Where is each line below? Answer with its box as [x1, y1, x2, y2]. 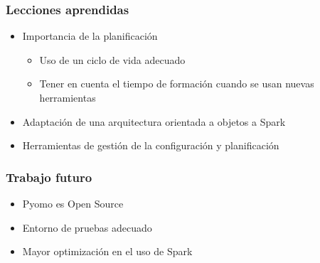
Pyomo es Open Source [22, 196, 124, 210]
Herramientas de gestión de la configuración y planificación [22, 138, 279, 153]
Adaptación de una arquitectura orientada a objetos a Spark [22, 114, 286, 129]
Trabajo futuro [6, 168, 92, 186]
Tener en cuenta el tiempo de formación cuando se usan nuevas [39, 76, 314, 91]
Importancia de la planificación [22, 28, 158, 43]
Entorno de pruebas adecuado [22, 220, 152, 235]
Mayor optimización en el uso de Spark [22, 244, 193, 259]
